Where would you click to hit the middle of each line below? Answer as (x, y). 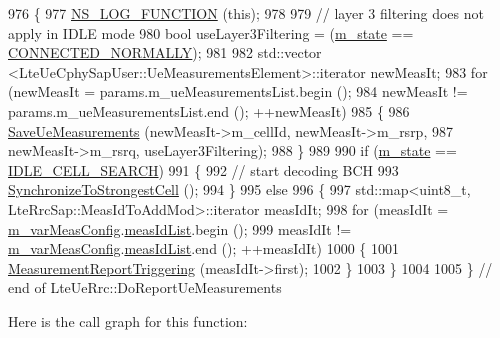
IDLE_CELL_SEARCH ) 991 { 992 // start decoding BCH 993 (203, 169)
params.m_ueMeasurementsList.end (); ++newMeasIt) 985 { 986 (209, 110)
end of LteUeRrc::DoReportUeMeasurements (145, 287)
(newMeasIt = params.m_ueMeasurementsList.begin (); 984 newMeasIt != (238, 91)
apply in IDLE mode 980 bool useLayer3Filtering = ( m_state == (211, 32)
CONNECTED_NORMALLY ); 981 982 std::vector (165, 52)
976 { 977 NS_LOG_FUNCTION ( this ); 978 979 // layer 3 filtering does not (246, 13)
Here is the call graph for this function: (128, 320)
